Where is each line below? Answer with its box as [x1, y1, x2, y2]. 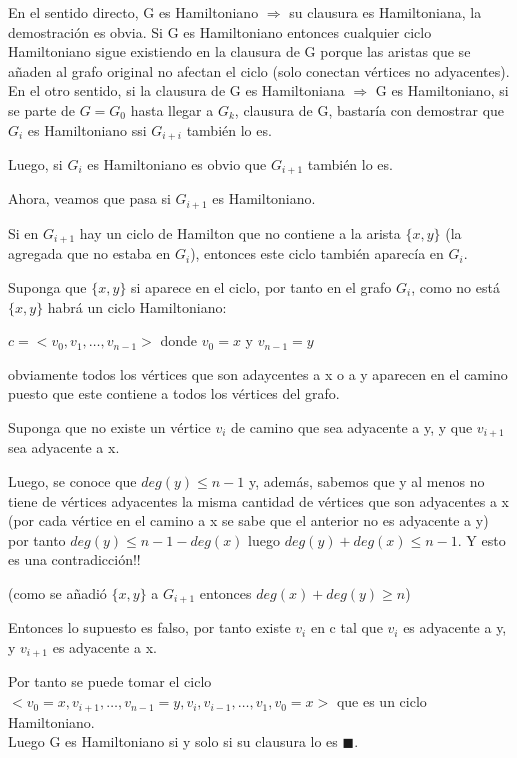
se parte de [8, 99, 75, 120]
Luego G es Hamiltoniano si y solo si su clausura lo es [8, 731, 338, 752]
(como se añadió [8, 582, 107, 603]
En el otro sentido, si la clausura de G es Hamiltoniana [8, 80, 345, 101]
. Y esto [457, 529, 506, 550]
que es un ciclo [336, 691, 427, 712]
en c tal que [310, 617, 383, 638]
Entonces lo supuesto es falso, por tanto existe [8, 617, 291, 638]
